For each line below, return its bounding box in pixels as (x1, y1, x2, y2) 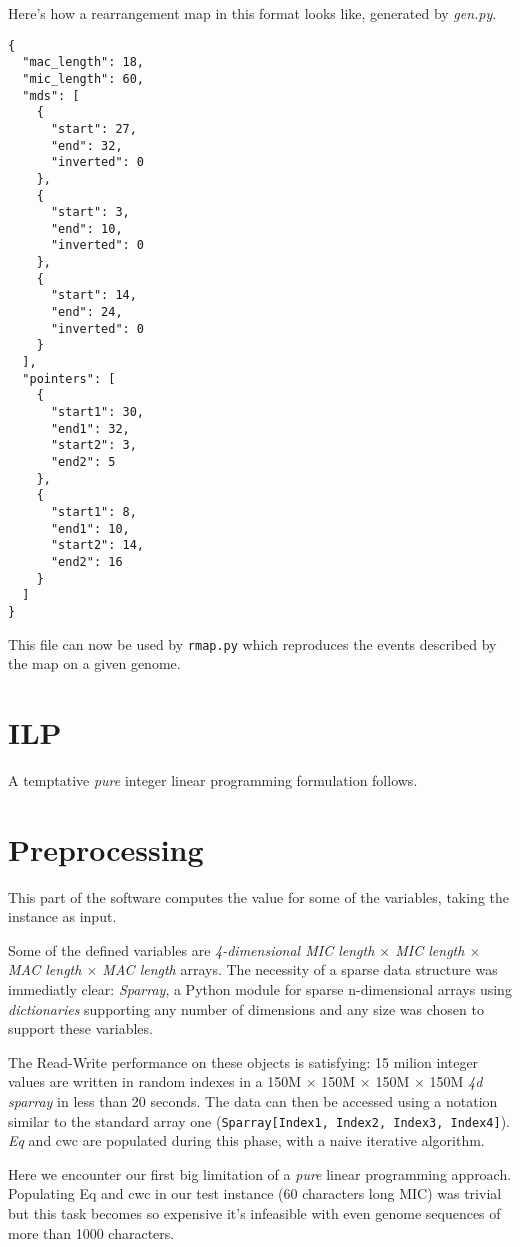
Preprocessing (8, 828, 204, 869)
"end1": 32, (50, 421, 130, 436)
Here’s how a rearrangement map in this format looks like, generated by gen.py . (8, 3, 497, 23)
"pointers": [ (22, 371, 116, 386)
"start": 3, (50, 205, 130, 220)
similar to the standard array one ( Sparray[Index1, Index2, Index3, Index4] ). (8, 1110, 510, 1131)
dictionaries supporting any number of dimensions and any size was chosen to (8, 998, 484, 1019)
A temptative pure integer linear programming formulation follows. (8, 769, 418, 790)
